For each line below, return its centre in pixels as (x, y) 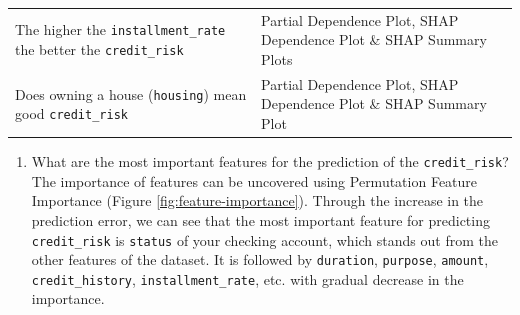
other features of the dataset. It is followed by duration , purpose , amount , (260, 259)
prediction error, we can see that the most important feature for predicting (260, 219)
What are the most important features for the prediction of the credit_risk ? (270, 161)
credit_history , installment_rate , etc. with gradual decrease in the (247, 278)
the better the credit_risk (99, 49)
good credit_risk (71, 113)
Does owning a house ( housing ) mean (131, 93)
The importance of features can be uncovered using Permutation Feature (254, 180)
